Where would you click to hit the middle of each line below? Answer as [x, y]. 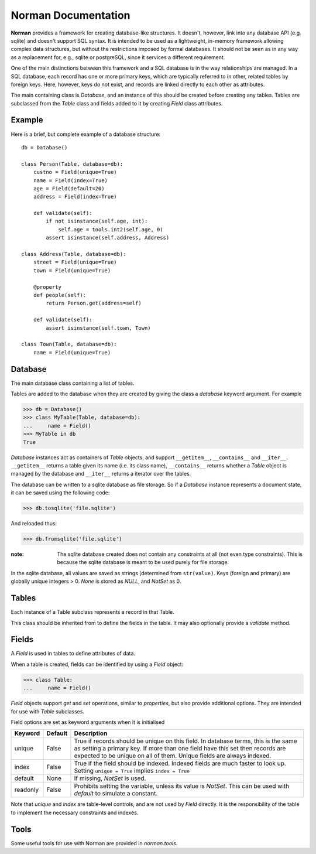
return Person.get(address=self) [94, 303]
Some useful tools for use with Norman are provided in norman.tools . [94, 843]
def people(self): [60, 295]
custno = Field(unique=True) [75, 172]
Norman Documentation [71, 15]
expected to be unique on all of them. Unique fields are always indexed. [173, 756]
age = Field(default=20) [69, 188]
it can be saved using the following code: [60, 493]
